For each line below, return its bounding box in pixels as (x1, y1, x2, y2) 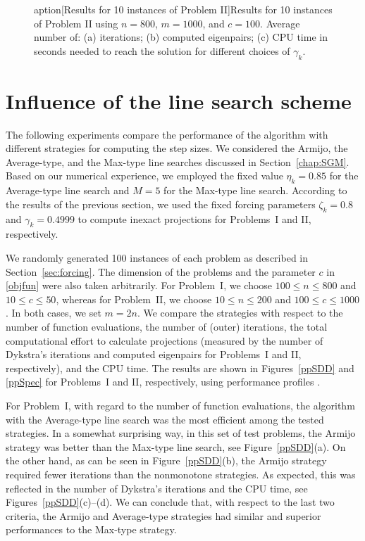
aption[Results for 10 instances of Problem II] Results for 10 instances (34, 2, 333, 16)
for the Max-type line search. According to (163, 183, 347, 198)
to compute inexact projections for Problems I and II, (78, 211, 311, 226)
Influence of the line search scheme (6, 86, 352, 115)
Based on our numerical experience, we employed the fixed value (6, 168, 283, 183)
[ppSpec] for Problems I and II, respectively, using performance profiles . (6, 374, 321, 389)
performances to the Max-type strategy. (6, 522, 177, 537)
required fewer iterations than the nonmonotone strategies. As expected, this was (6, 466, 356, 481)
